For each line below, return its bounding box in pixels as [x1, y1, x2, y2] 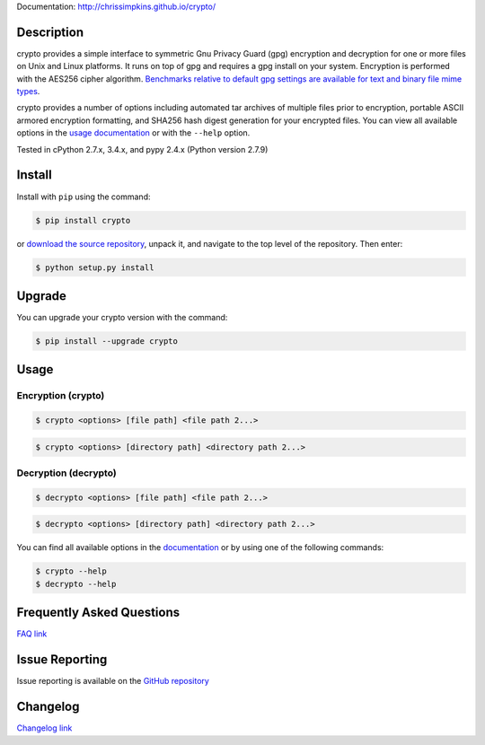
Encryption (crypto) [16, 390, 105, 402]
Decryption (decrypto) [16, 467, 117, 479]
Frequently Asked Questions [16, 605, 181, 620]
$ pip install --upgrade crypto [35, 336, 179, 346]
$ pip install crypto [35, 215, 131, 225]
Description [16, 24, 84, 39]
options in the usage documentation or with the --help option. [16, 127, 251, 138]
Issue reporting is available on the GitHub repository [16, 676, 210, 687]
